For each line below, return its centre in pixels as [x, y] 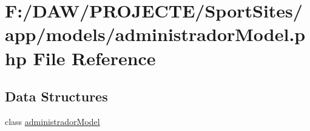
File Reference [94, 58]
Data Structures [56, 96]
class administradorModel [52, 121]
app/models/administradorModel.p [155, 34]
